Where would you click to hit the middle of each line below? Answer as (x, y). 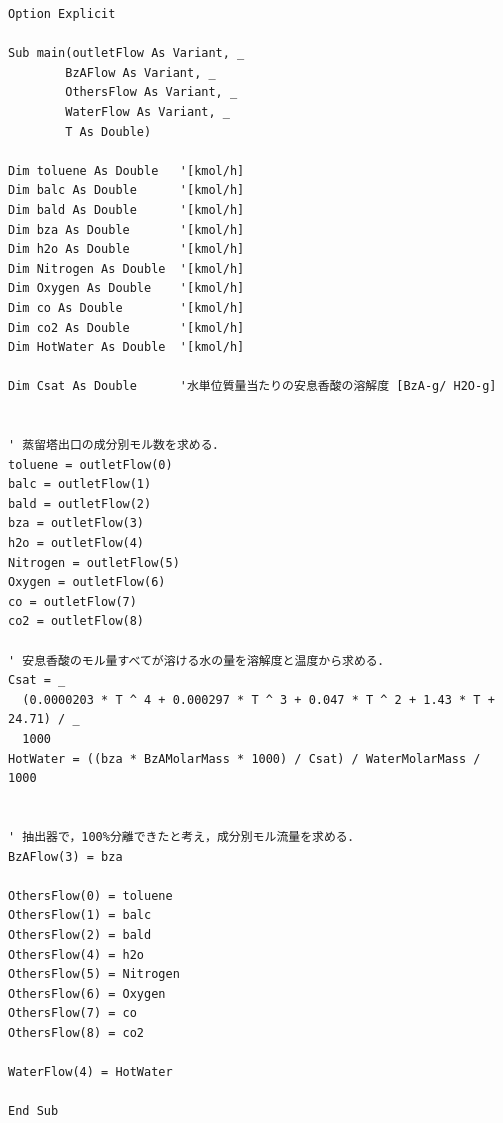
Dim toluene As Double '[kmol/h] (126, 170)
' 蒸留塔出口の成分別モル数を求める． (116, 445)
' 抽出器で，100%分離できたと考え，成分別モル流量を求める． (184, 836)
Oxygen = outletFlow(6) (87, 582)
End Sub (33, 1111)
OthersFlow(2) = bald (80, 934)
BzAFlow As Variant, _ (140, 72)
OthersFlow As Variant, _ (151, 92)
